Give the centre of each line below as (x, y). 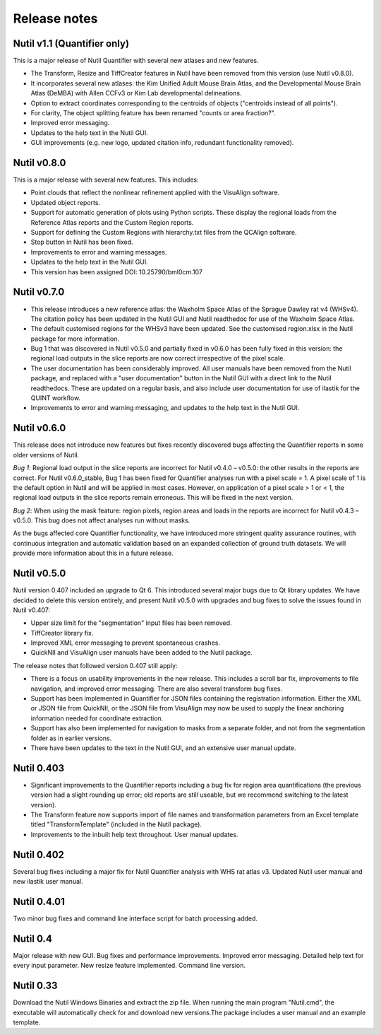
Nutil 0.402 (39, 854)
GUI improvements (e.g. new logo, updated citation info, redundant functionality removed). (162, 143)
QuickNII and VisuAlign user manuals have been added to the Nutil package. (142, 653)
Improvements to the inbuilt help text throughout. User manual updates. (134, 834)
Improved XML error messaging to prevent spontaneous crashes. (125, 643)
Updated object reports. (66, 202)
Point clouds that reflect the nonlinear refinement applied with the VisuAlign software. (155, 193)
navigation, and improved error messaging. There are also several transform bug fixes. (156, 689)
